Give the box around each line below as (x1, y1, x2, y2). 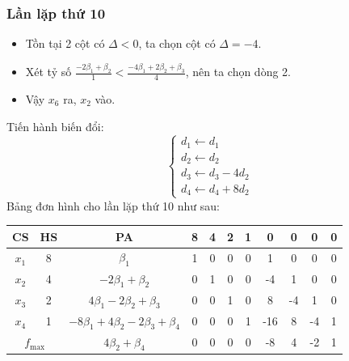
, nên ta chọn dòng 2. (185, 63, 291, 80)
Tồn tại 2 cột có (25, 35, 105, 52)
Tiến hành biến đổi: (6, 117, 104, 134)
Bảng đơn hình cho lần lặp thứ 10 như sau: (6, 197, 220, 214)
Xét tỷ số (25, 63, 72, 80)
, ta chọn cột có (138, 35, 216, 52)
